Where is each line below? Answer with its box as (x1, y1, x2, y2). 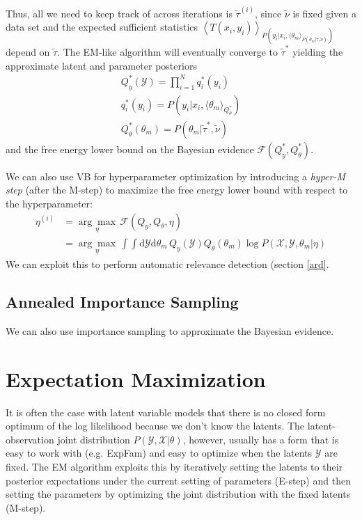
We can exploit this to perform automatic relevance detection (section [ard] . (6, 257, 329, 271)
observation (6, 432, 54, 446)
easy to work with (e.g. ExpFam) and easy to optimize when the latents (6, 446, 313, 460)
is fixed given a (292, 6, 356, 20)
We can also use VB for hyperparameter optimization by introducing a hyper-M (6, 168, 345, 183)
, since (255, 6, 282, 20)
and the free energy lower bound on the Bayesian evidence (6, 141, 254, 156)
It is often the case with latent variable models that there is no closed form (6, 404, 326, 419)
